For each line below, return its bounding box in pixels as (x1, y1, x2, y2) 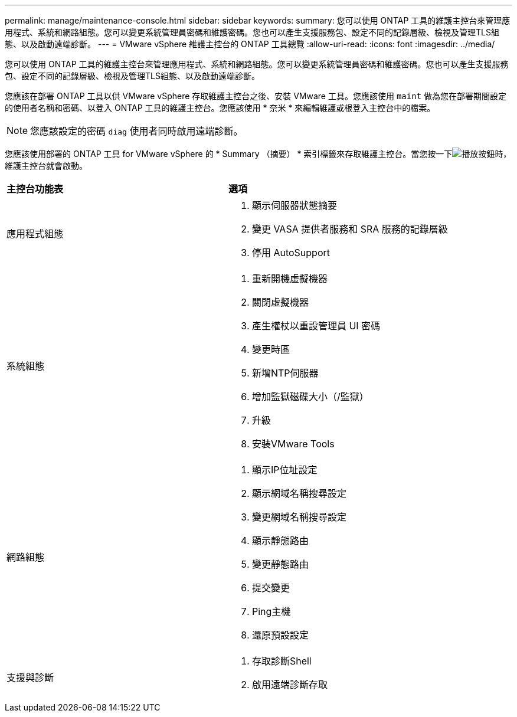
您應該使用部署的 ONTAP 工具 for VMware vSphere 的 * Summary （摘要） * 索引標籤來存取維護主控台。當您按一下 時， (5, 149, 512, 159)
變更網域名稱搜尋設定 (251, 511, 346, 523)
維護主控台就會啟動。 (5, 161, 87, 171)
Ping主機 (251, 605, 291, 617)
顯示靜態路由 (251, 535, 309, 546)
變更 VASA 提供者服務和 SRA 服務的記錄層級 (251, 223, 448, 235)
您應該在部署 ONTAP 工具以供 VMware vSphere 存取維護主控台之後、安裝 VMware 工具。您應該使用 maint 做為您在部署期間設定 (5, 91, 507, 101)
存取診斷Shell (251, 655, 312, 667)
